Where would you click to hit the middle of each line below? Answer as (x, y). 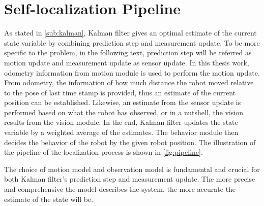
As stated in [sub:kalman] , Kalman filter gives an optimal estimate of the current (130, 33)
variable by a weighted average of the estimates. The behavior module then (121, 132)
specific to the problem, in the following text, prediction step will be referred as (128, 53)
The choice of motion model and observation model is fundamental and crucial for (132, 169)
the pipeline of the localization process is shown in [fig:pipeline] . (104, 152)
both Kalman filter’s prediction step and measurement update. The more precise (130, 179)
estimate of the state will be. (49, 199)
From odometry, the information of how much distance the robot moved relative (129, 82)
